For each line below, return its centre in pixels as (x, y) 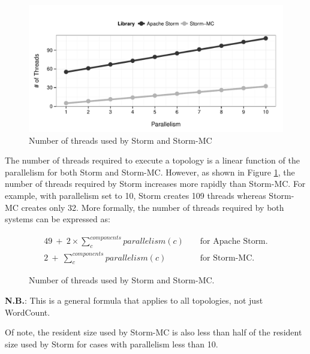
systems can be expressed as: (58, 219)
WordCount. (28, 312)
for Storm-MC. (227, 258)
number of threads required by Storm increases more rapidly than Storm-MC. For (155, 184)
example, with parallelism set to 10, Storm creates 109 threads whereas (136, 195)
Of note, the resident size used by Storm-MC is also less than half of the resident (154, 332)
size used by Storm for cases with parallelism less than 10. (112, 344)
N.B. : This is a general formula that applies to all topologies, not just (134, 300)
